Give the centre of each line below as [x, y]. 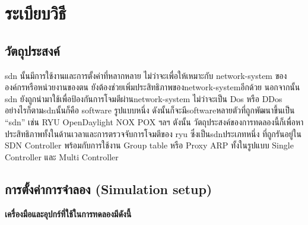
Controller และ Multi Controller [62, 156]
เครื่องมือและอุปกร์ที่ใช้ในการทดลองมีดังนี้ [68, 213]
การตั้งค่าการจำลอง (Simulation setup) [109, 188]
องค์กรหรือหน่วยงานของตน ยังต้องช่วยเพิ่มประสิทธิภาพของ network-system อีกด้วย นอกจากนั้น [153, 87]
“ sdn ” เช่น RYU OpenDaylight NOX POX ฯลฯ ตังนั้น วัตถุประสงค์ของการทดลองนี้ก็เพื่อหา [154, 121]
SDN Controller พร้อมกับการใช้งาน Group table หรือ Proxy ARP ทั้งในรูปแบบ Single [149, 145]
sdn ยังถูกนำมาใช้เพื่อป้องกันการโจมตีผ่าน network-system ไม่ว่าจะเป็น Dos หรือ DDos [144, 98]
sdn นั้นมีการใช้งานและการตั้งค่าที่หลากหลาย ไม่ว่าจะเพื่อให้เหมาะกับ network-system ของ [146, 75]
